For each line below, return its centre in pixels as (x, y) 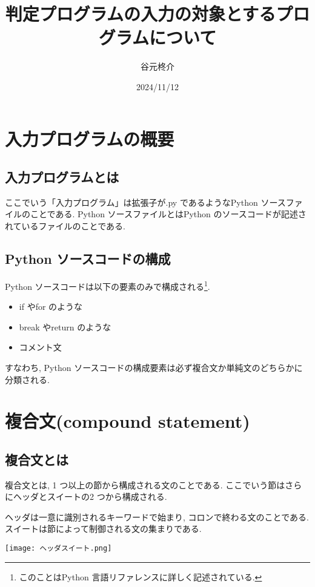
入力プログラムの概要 (90, 138)
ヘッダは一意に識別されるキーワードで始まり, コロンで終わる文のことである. (157, 516)
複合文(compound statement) (128, 421)
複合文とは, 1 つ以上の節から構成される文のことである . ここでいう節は (145, 484)
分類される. (27, 379)
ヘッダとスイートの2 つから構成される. (90, 497)
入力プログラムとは (62, 177)
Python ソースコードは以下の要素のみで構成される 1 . (108, 285)
